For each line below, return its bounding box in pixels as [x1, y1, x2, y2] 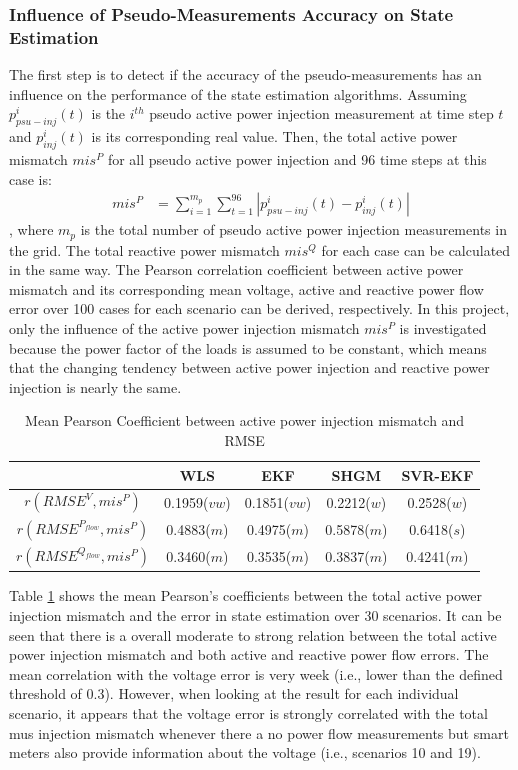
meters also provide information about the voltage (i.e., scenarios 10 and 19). [9, 742, 481, 763]
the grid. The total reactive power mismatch [9, 239, 280, 260]
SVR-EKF [401, 464, 474, 485]
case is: [9, 168, 52, 189]
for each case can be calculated [321, 239, 511, 260]
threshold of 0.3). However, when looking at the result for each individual [9, 683, 459, 704]
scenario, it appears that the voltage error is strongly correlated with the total [9, 702, 488, 723]
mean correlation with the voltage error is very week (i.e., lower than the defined [9, 663, 503, 684]
